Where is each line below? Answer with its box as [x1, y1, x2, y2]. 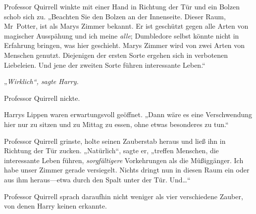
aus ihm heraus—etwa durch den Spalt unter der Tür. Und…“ [4, 174, 191, 184]
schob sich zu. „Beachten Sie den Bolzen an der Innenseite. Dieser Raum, [4, 11, 226, 21]
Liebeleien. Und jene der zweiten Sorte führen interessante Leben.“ [4, 59, 205, 70]
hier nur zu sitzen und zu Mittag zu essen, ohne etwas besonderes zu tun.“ [4, 119, 229, 129]
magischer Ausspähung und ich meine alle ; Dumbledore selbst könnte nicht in [4, 30, 239, 41]
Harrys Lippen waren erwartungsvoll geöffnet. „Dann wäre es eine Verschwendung [4, 109, 253, 120]
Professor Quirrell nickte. [4, 92, 80, 103]
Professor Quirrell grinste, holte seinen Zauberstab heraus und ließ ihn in [4, 135, 226, 146]
